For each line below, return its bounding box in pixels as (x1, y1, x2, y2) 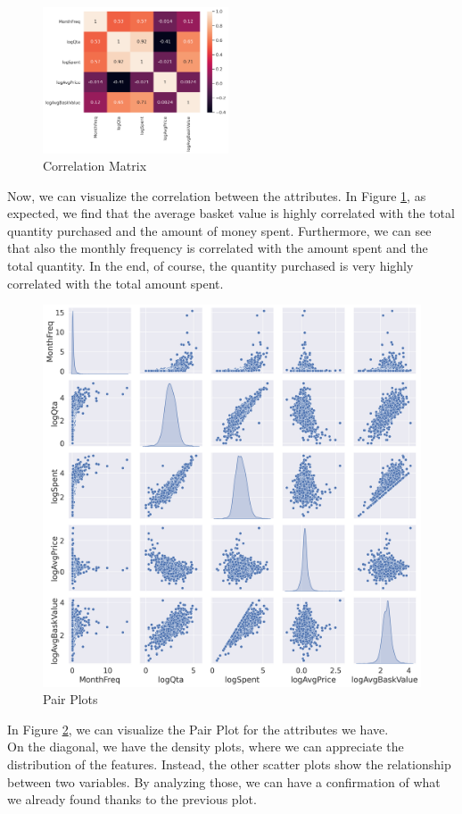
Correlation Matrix (43, 156, 147, 175)
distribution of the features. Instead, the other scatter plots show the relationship (7, 754, 451, 773)
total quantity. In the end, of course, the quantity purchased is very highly (7, 256, 414, 275)
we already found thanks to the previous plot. (7, 790, 257, 809)
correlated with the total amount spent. (7, 273, 224, 292)
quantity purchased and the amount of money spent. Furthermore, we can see (7, 221, 432, 239)
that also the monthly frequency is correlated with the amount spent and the (7, 239, 428, 257)
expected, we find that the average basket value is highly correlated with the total (7, 204, 455, 222)
